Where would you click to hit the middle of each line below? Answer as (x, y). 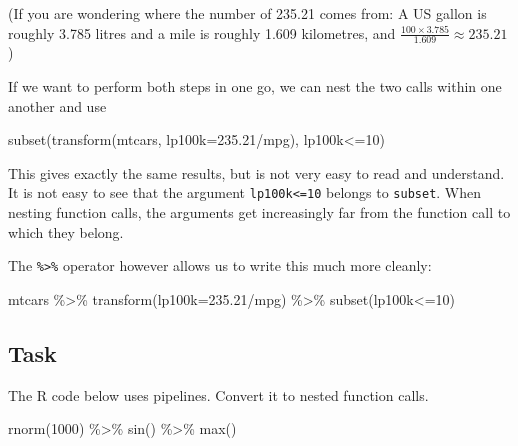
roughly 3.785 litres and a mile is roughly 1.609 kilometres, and (202, 32)
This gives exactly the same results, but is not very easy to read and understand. (256, 172)
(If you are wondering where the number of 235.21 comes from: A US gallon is (247, 13)
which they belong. (66, 231)
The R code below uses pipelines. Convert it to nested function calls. (218, 394)
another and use (57, 105)
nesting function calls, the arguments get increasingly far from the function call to (259, 212)
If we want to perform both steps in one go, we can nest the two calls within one (255, 86)
